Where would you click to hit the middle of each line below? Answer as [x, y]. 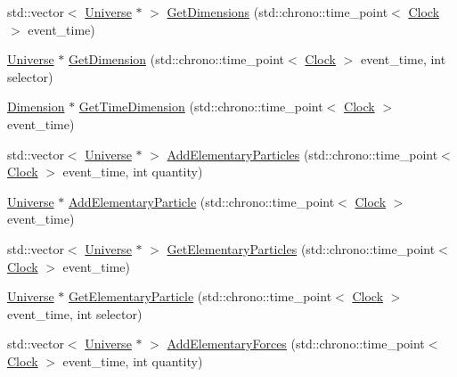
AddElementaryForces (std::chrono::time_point [296, 344]
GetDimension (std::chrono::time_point [176, 59]
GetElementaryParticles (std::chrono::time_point [301, 248]
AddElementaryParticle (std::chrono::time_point [201, 201]
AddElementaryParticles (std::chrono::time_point [302, 154]
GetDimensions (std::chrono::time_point [277, 12]
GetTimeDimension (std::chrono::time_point [201, 107]
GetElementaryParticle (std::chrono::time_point [200, 296]
